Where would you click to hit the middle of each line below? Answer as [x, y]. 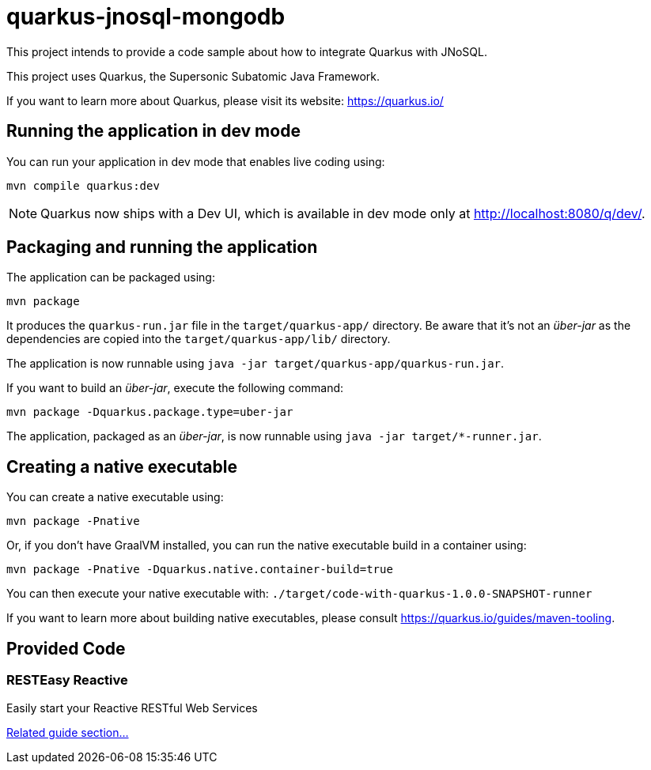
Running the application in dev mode [153, 131]
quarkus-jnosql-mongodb [146, 17]
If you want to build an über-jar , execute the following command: [175, 388]
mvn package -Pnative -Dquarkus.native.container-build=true [200, 570]
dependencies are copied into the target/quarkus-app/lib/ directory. [199, 339]
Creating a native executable [122, 466]
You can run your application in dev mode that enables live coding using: [196, 161]
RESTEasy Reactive [67, 680]
